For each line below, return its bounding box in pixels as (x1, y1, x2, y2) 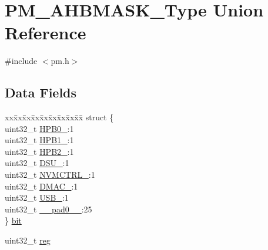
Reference (5, 21, 86, 45)
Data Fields (5, 83, 77, 102)
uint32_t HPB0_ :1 (5, 122, 74, 134)
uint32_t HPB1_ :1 (5, 134, 74, 146)
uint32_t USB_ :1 (5, 191, 69, 204)
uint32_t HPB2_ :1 (5, 145, 74, 157)
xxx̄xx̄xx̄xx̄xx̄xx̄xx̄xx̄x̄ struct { (5, 111, 114, 123)
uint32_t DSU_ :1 (5, 157, 69, 169)
